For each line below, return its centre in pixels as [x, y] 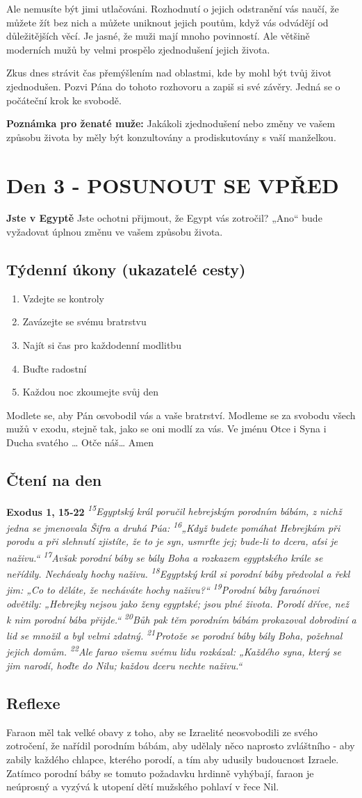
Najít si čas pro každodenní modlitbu [102, 345]
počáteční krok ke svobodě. [64, 100]
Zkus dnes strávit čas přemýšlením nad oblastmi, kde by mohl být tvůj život [169, 73]
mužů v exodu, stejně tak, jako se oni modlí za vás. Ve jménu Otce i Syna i [166, 429]
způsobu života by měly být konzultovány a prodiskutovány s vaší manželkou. [171, 137]
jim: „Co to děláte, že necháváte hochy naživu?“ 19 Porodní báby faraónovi [163, 589]
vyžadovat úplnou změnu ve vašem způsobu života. [115, 232]
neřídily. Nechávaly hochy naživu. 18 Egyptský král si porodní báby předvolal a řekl [178, 572]
